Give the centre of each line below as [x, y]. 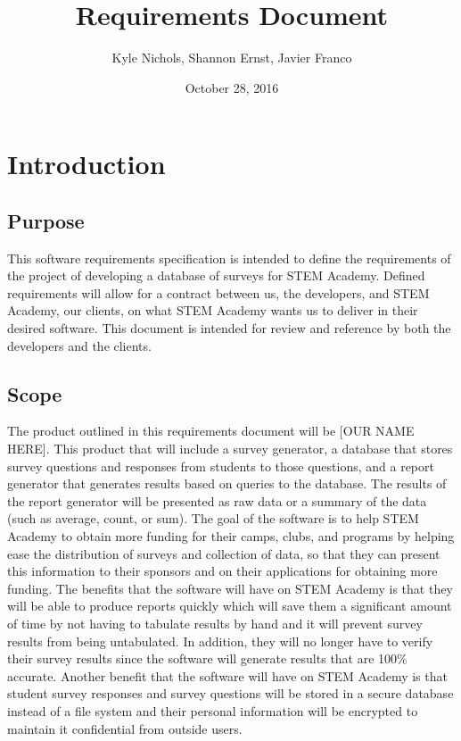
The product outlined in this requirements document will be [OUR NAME [211, 431]
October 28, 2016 [232, 87]
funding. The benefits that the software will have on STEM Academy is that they [230, 588]
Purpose [46, 220]
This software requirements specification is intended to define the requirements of [229, 258]
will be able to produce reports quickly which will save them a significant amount [230, 606]
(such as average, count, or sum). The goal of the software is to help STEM [213, 518]
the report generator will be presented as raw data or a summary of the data [217, 500]
